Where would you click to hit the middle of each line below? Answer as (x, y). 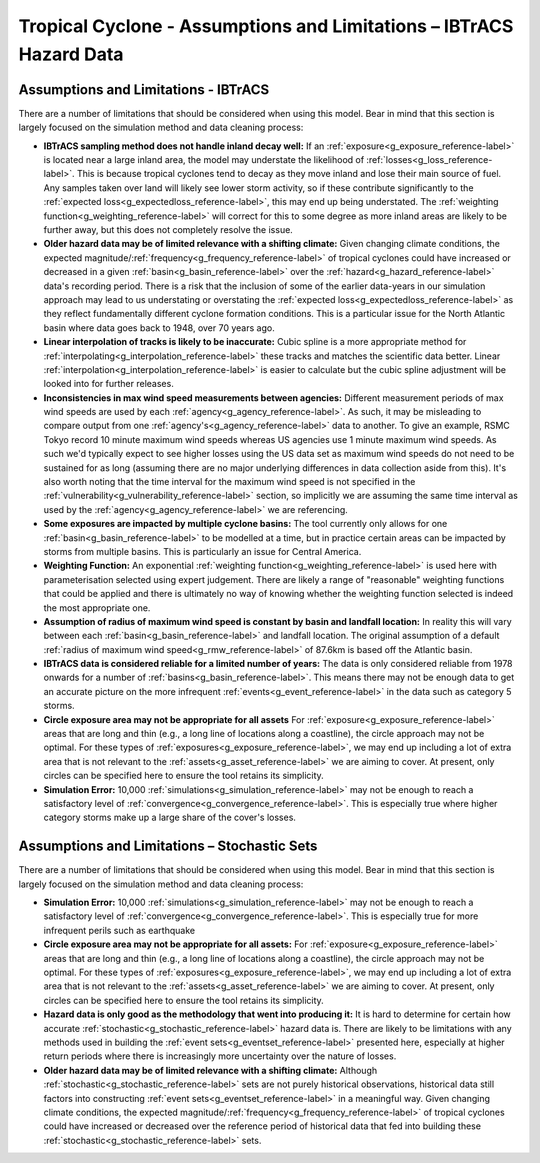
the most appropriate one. (97, 607)
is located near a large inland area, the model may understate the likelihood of (204, 160)
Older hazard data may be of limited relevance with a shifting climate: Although (210, 1070)
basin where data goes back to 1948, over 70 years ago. (159, 327)
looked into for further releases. (108, 384)
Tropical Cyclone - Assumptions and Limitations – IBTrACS (266, 26)
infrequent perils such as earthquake (119, 930)
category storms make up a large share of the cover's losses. (170, 817)
